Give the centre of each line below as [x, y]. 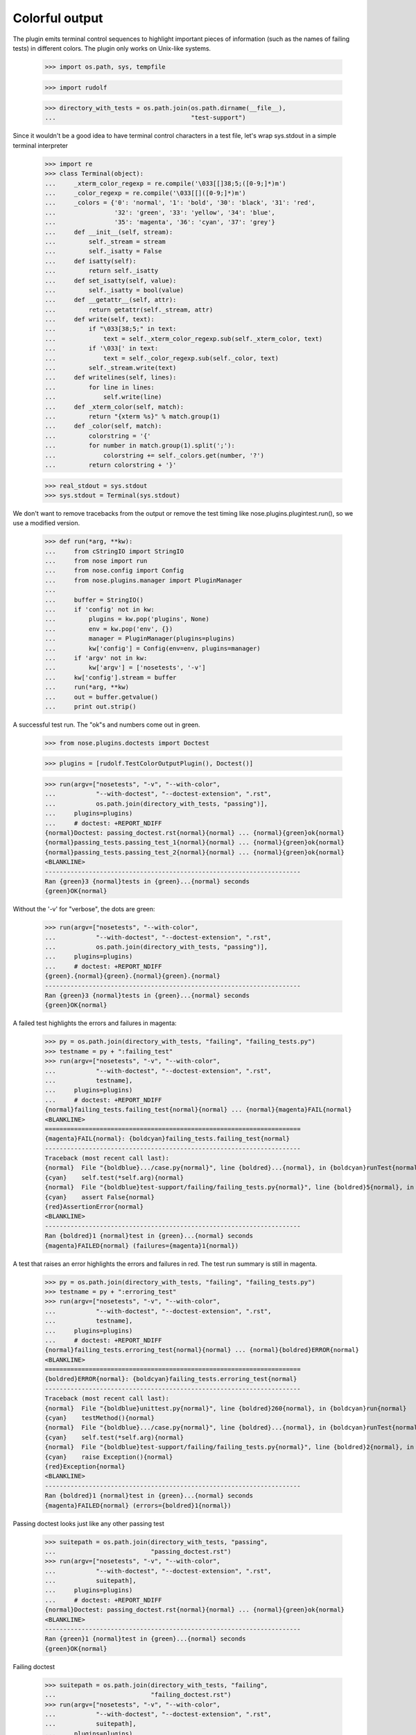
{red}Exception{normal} [85, 1466]
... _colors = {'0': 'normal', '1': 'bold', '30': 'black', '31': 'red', [180, 203]
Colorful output [58, 18]
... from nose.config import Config [114, 570]
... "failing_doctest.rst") [138, 1695]
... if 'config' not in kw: [100, 610]
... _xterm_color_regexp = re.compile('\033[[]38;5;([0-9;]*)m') [165, 183]
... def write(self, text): [100, 320]
